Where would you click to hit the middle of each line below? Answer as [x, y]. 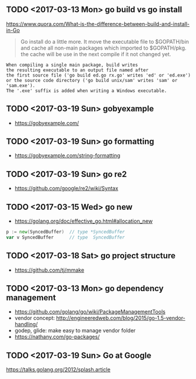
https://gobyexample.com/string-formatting [67, 156]
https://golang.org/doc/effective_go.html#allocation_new [84, 221]
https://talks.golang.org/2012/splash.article [58, 370]
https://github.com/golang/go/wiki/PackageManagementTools [90, 312]
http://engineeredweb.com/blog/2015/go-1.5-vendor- [120, 318]
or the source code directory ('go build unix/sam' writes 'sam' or [92, 80]
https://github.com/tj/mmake [49, 270]
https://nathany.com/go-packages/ [57, 337]
